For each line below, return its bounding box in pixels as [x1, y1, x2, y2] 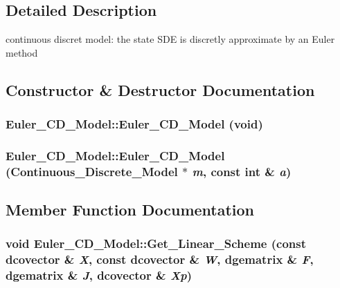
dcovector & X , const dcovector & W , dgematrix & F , [6, 251, 314, 268]
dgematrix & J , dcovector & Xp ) [6, 267, 193, 284]
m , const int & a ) [192, 162, 292, 180]
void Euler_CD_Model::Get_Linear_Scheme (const [6, 235, 307, 252]
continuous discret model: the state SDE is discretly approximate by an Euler [6, 32, 335, 46]
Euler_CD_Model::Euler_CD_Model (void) [6, 115, 263, 133]
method [6, 45, 38, 59]
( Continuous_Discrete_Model [6, 162, 178, 180]
